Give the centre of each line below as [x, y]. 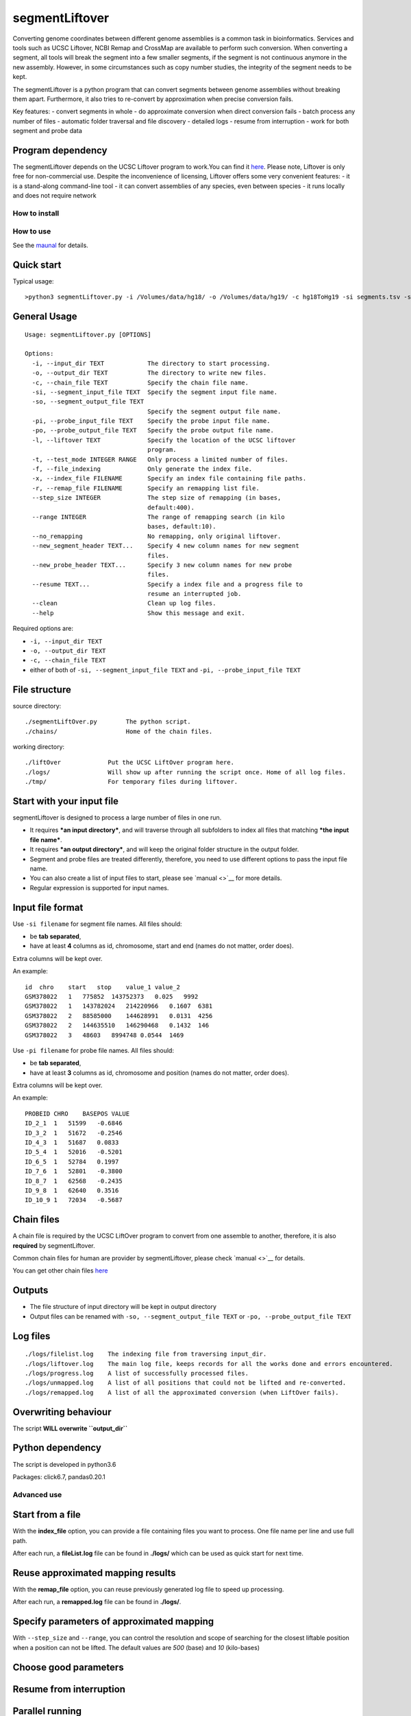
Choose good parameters [68, 1667]
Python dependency [57, 1448]
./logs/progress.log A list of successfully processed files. [137, 1373]
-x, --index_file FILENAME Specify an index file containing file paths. [169, 478]
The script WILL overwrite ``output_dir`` [70, 1428]
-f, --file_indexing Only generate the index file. [142, 469]
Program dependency [60, 150]
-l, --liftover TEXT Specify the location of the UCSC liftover [164, 440]
